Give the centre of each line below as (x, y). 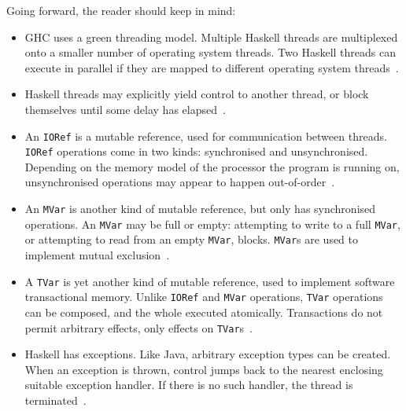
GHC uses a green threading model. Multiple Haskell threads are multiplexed (211, 37)
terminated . (55, 400)
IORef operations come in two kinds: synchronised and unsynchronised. (196, 151)
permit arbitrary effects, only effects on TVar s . (138, 327)
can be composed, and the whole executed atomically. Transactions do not (204, 312)
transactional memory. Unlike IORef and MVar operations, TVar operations (204, 297)
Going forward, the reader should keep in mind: (121, 10)
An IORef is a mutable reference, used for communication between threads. (206, 136)
